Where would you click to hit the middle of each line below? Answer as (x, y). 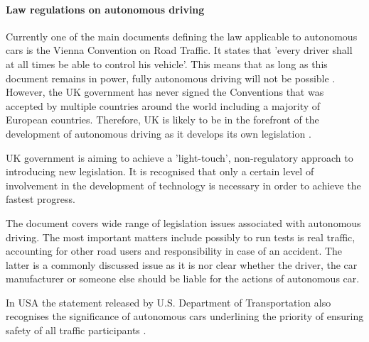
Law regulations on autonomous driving (105, 9)
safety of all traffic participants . (76, 330)
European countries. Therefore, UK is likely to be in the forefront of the (162, 120)
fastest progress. (41, 199)
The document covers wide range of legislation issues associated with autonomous (183, 222)
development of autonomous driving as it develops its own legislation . (159, 133)
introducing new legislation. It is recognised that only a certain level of (160, 171)
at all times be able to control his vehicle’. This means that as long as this (167, 64)
